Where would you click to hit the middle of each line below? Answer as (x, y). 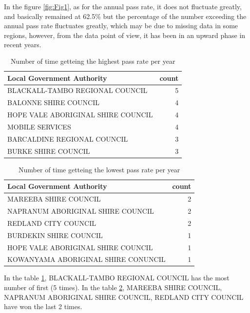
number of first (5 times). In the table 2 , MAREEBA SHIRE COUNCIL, (113, 287)
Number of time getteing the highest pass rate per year (93, 61)
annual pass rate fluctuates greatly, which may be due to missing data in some (121, 26)
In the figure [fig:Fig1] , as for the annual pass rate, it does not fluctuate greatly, (123, 6)
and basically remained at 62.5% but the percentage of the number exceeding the (125, 16)
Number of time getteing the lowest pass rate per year (99, 169)
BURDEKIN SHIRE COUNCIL (55, 235)
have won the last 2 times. (43, 306)
